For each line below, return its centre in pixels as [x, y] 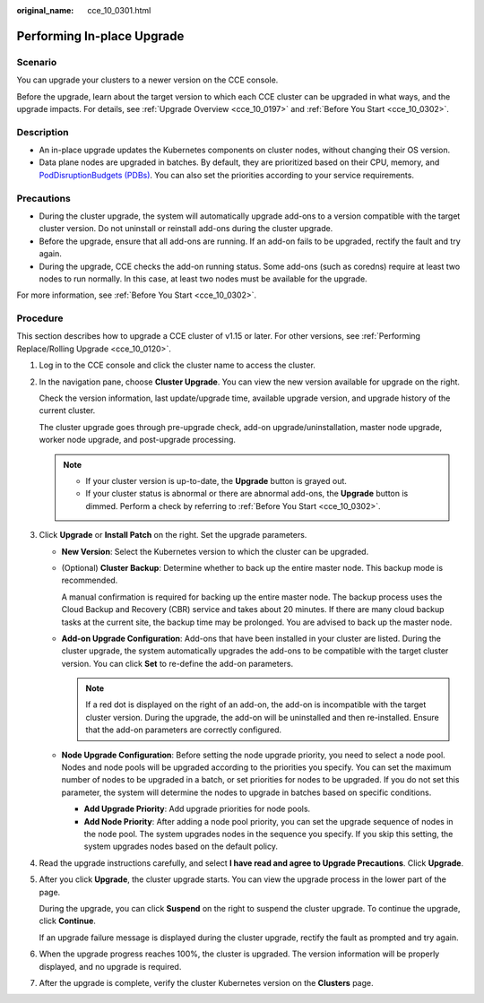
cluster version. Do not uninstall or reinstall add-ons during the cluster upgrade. [186, 229]
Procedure [40, 318]
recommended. [90, 580]
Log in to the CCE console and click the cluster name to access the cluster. [177, 365]
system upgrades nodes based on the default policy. [181, 846]
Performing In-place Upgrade [100, 36]
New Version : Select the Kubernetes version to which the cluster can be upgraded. [215, 551]
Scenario [37, 62]
